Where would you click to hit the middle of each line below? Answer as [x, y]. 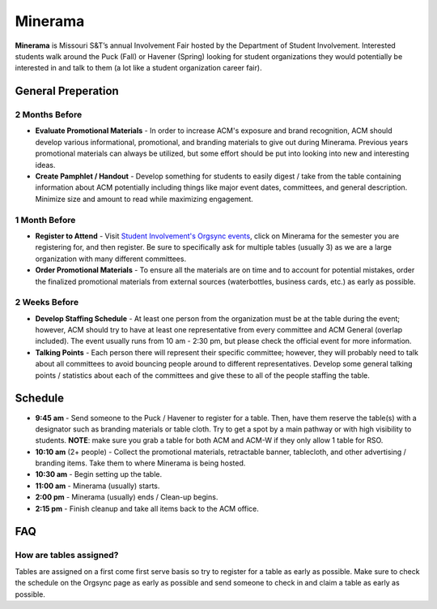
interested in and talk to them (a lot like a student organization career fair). [138, 68]
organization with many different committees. [110, 259]
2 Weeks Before [47, 302]
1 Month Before [45, 220]
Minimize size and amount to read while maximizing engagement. [144, 199]
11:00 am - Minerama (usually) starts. [98, 486]
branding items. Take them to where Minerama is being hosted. [140, 463]
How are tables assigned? [67, 555]
